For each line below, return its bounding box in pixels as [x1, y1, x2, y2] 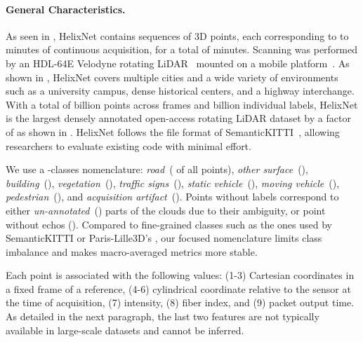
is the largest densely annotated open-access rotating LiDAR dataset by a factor [6, 111, 351, 125]
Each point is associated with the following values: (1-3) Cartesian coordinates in [6, 268, 355, 282]
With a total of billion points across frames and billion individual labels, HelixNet [6, 97, 358, 111]
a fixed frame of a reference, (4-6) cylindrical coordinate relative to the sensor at [6, 281, 351, 296]
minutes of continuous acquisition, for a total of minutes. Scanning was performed [6, 42, 358, 57]
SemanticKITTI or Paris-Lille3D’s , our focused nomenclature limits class [6, 231, 322, 245]
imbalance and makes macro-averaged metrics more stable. [6, 244, 258, 259]
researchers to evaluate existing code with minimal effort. [6, 138, 251, 153]
